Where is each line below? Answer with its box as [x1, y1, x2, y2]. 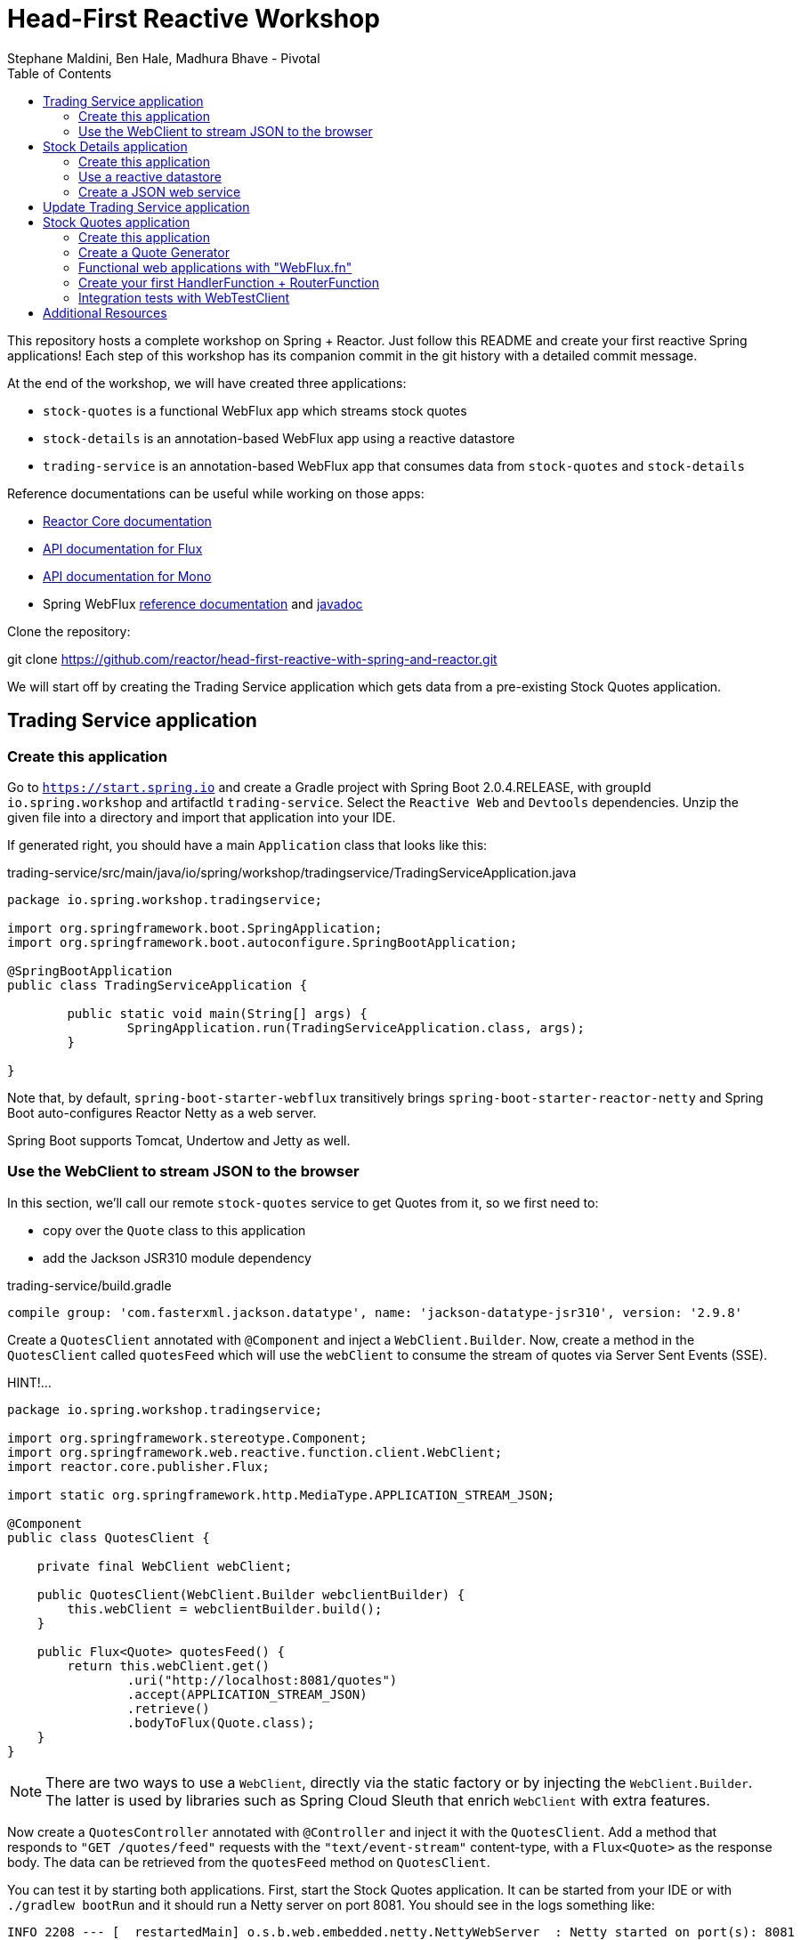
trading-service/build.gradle [7, 1277, 172, 1293]
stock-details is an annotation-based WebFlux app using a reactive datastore [43, 430, 515, 446]
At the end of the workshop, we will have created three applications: [7, 375, 407, 391]
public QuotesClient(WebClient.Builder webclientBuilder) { [36, 1587, 465, 1602]
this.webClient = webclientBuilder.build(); [67, 1601, 383, 1616]
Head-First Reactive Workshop [7, 4, 380, 34]
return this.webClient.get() [67, 1658, 271, 1673]
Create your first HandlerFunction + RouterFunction [78, 274, 380, 290]
